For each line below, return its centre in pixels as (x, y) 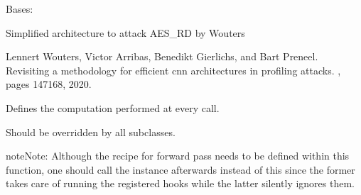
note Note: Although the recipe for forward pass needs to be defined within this (178, 156)
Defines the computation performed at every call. (113, 107)
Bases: (20, 9)
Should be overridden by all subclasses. (91, 132)
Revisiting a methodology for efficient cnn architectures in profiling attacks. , (173, 70)
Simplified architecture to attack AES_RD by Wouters (125, 32)
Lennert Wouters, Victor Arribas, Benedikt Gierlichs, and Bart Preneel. (162, 56)
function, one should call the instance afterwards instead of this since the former (180, 169)
